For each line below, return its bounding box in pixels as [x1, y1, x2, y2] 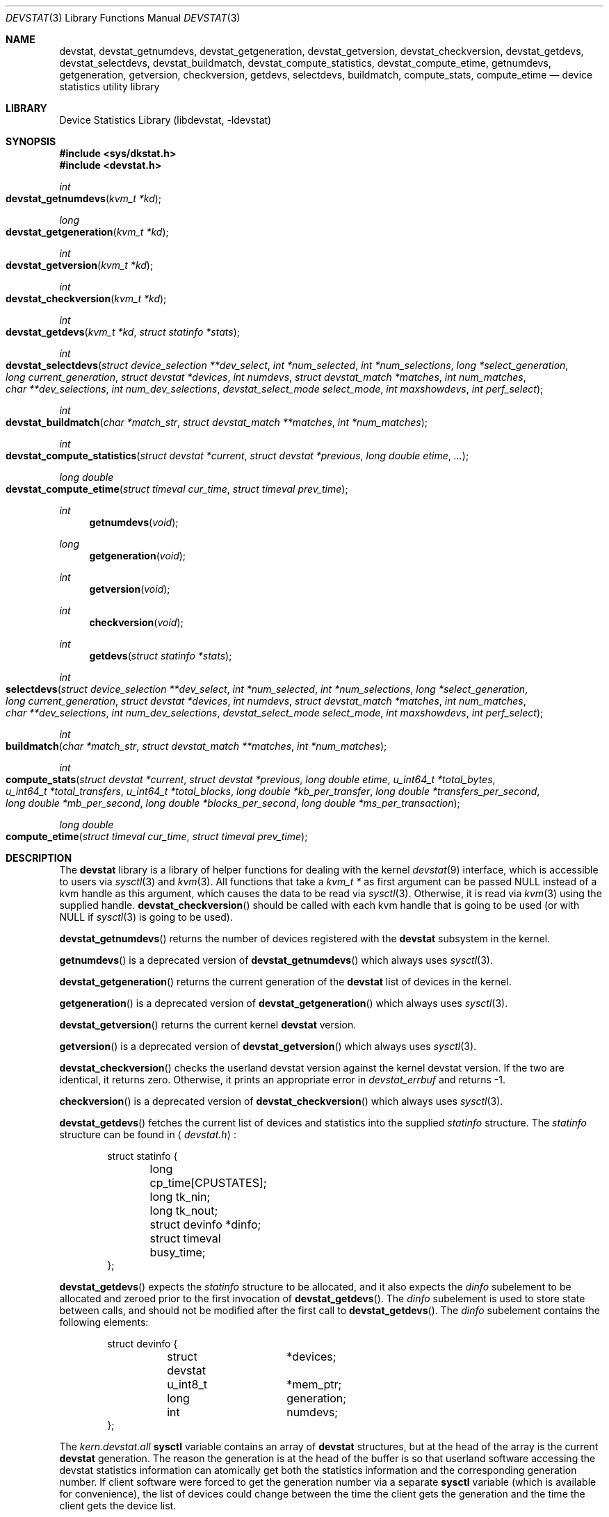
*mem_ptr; [286, 1377, 342, 1391]
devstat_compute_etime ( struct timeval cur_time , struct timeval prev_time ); [6, 483, 348, 495]
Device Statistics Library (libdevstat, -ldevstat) [59, 114, 272, 126]
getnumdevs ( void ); [89, 516, 179, 528]
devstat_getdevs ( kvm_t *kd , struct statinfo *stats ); [6, 326, 240, 338]
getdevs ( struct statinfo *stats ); [89, 650, 232, 662]
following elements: [59, 1316, 149, 1328]
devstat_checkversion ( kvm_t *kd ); [6, 293, 167, 304]
